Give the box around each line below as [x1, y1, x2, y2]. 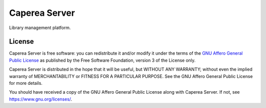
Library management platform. [9, 25, 71, 31]
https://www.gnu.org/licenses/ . [9, 96, 72, 102]
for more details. [9, 80, 43, 86]
